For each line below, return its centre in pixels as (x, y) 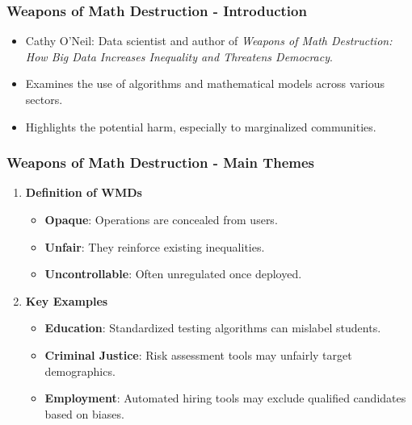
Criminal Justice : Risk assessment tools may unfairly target (198, 354)
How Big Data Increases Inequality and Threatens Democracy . (179, 56)
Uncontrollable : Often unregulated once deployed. (173, 274)
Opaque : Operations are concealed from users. (161, 219)
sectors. (44, 99)
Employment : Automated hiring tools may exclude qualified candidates (225, 398)
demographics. (80, 371)
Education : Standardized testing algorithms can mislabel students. (213, 328)
